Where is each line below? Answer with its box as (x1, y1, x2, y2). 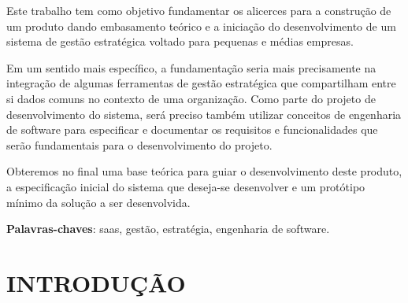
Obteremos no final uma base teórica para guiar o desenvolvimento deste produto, (6, 163, 402, 179)
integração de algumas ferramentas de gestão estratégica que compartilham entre (6, 75, 396, 91)
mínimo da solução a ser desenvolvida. (6, 194, 191, 210)
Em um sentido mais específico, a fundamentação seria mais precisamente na (6, 59, 376, 76)
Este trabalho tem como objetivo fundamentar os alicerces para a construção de (6, 2, 391, 18)
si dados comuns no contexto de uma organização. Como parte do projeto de (6, 90, 376, 106)
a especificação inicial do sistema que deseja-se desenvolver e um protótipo (6, 178, 365, 194)
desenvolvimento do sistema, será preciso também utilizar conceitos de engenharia (6, 105, 402, 122)
